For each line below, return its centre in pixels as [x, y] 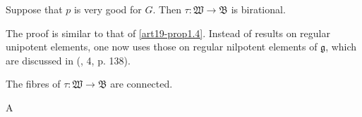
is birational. [258, 9]
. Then [167, 9]
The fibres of [33, 84]
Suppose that [34, 9]
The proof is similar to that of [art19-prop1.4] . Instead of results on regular [168, 33]
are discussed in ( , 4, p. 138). [68, 60]
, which [341, 47]
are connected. [141, 84]
